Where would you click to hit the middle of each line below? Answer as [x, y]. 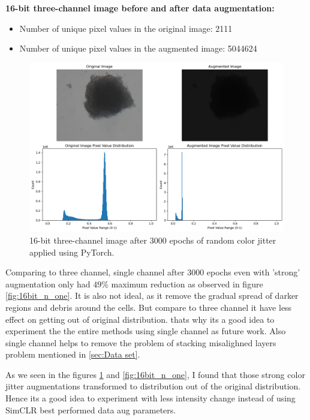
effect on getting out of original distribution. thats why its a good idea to [140, 319]
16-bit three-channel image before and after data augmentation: [140, 8]
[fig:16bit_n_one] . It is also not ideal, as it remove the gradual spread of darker [152, 295]
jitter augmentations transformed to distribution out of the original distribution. [153, 386]
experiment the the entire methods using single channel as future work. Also [146, 331]
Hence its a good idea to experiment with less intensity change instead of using [151, 398]
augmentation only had [48, 283]
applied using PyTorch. [72, 252]
